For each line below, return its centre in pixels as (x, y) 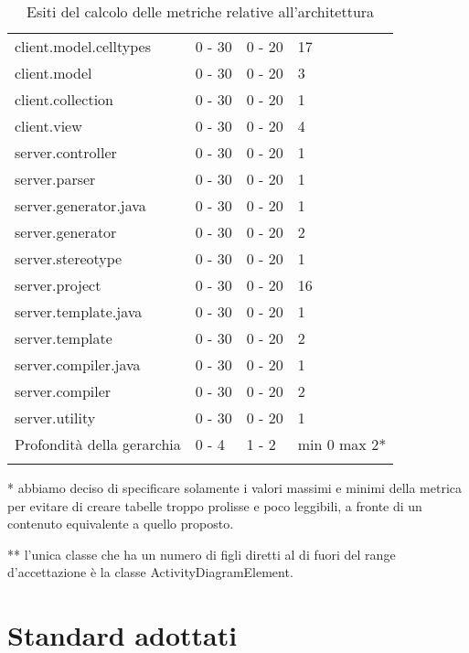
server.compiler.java (78, 364)
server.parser (55, 179)
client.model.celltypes (83, 46)
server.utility (55, 417)
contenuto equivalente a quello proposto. (121, 524)
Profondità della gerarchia (98, 444)
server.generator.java (80, 205)
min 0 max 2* (342, 444)
